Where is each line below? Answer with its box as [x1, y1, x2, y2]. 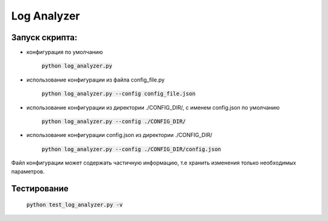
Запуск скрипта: [11, 32, 78, 43]
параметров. [11, 167, 45, 175]
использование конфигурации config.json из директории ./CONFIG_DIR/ [26, 132, 213, 139]
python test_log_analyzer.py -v [26, 201, 123, 208]
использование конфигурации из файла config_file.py [26, 76, 165, 83]
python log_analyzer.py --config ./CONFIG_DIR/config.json [41, 146, 222, 152]
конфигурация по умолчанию [26, 49, 103, 56]
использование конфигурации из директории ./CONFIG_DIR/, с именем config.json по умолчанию [26, 103, 280, 111]
